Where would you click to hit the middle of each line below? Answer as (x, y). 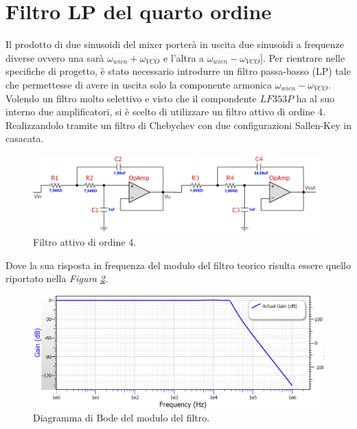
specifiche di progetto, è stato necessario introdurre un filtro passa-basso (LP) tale (178, 71)
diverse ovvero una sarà (55, 57)
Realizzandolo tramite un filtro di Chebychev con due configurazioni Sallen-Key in (178, 125)
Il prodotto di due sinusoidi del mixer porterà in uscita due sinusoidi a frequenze (175, 44)
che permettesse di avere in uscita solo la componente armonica (139, 84)
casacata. (25, 138)
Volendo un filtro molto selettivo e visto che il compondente (131, 98)
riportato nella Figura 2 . (57, 278)
